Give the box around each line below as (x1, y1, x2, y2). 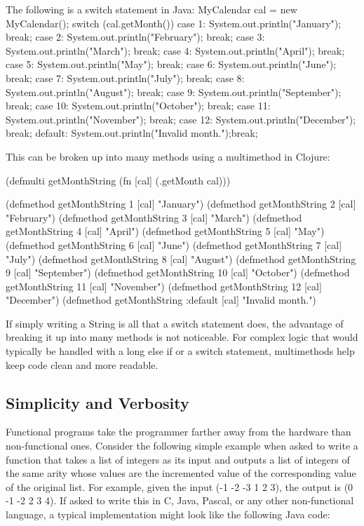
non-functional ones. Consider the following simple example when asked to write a (6, 438, 358, 453)
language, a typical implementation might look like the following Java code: (6, 507, 330, 522)
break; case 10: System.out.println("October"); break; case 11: (6, 98, 271, 113)
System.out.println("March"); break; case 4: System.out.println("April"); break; (6, 43, 345, 58)
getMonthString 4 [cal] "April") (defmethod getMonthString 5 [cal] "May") (6, 224, 325, 238)
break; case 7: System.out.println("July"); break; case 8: (6, 70, 245, 85)
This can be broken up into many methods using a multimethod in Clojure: (6, 149, 330, 163)
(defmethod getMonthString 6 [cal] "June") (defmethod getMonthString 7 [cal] (6, 237, 342, 252)
